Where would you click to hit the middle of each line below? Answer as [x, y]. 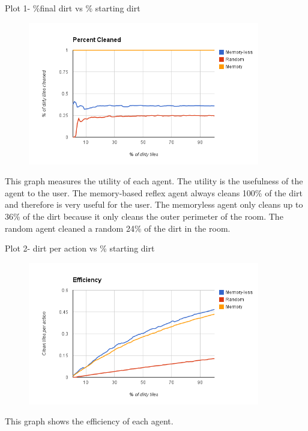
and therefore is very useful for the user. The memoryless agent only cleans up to [154, 204]
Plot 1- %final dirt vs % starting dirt [73, 8]
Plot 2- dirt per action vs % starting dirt [80, 248]
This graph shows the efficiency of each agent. [89, 421]
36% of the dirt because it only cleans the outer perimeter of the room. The [144, 216]
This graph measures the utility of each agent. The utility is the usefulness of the [154, 181]
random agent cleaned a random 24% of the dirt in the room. [118, 228]
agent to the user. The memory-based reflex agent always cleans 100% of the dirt [154, 192]
